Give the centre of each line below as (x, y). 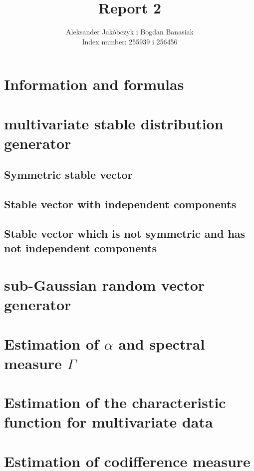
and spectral (162, 343)
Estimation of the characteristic (115, 402)
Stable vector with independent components (120, 204)
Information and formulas (94, 84)
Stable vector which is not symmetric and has (125, 234)
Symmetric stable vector (68, 175)
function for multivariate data (109, 422)
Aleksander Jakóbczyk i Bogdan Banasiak (130, 32)
